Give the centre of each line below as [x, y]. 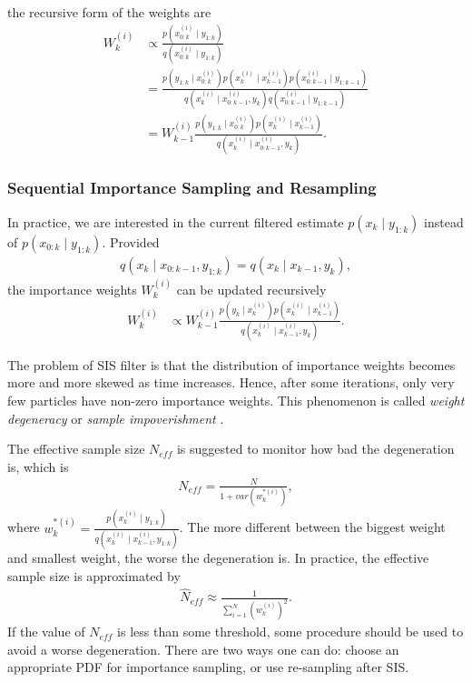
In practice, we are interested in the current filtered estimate [176, 221]
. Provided [131, 241]
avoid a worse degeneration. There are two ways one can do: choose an [203, 649]
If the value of [46, 632]
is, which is [38, 466]
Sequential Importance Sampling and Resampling [192, 188]
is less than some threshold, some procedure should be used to [290, 632]
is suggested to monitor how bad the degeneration [315, 449]
